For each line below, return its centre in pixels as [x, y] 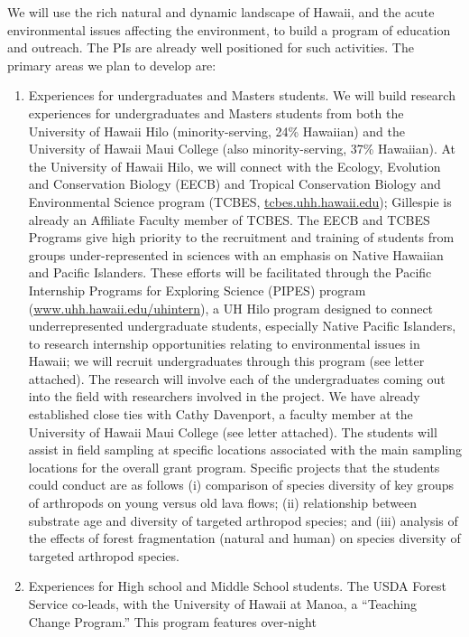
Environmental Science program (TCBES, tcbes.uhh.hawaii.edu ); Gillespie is [240, 201]
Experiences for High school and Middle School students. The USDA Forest [237, 586]
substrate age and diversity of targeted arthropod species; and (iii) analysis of [243, 520]
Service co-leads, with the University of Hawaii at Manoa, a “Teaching [223, 604]
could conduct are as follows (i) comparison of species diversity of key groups [241, 485]
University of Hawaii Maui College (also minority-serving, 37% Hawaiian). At [242, 149]
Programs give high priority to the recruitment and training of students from [241, 237]
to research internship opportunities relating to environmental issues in [224, 343]
